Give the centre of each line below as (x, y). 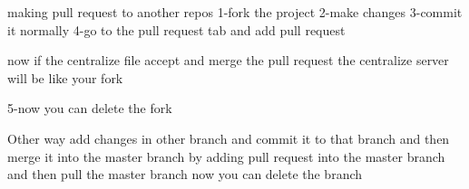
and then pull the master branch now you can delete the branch (185, 174)
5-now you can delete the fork (90, 108)
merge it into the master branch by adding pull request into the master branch (226, 156)
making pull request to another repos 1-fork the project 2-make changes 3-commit (235, 12)
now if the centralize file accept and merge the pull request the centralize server (228, 60)
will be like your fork (65, 77)
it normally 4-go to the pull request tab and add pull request (176, 29)
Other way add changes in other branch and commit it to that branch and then (229, 138)
